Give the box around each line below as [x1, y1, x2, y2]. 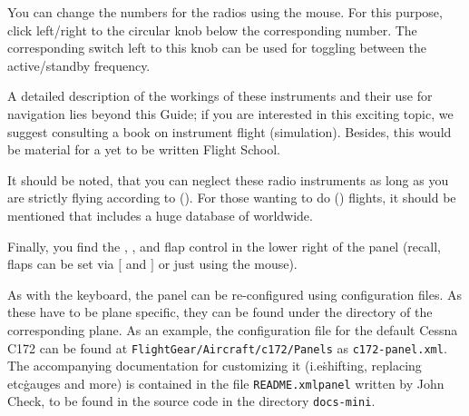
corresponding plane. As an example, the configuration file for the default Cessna [7, 320, 458, 339]
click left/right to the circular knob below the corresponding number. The [7, 20, 417, 39]
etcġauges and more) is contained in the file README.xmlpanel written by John [7, 373, 445, 392]
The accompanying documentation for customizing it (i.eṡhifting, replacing [7, 356, 422, 375]
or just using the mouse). [158, 254, 298, 273]
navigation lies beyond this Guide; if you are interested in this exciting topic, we [7, 104, 454, 123]
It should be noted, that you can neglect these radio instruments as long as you [7, 170, 449, 189]
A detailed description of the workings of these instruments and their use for [7, 86, 433, 105]
